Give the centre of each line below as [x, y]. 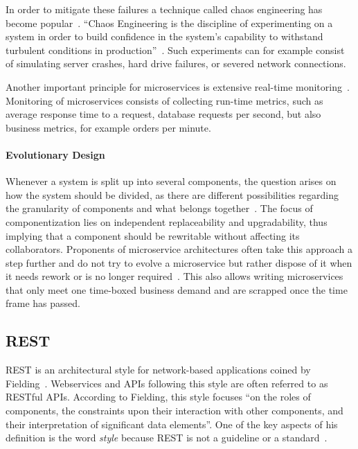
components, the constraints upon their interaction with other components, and [174, 411]
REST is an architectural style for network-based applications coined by [158, 370]
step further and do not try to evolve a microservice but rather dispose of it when [179, 262]
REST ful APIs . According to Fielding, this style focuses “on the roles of [158, 397]
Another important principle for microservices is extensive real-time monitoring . [178, 86]
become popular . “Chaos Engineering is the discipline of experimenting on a [169, 23]
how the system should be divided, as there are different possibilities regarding [172, 194]
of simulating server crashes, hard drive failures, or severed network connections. [176, 63]
